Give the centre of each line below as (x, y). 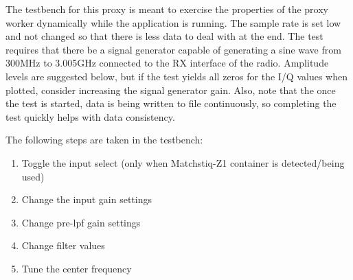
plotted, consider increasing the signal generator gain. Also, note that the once (171, 90)
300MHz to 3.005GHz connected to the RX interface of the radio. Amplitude (167, 63)
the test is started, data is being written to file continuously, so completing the (171, 103)
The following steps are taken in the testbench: (104, 140)
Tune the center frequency (77, 268)
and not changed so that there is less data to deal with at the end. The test (164, 36)
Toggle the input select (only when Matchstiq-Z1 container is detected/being (183, 162)
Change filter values (63, 245)
